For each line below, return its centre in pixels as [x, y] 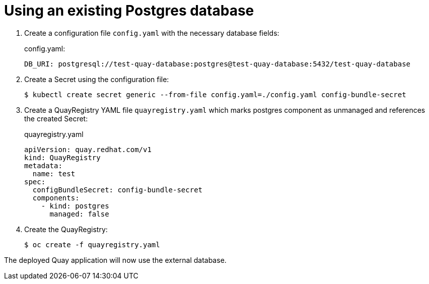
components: [56, 198]
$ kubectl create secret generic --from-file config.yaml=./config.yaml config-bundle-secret [215, 94]
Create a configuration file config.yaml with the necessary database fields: [152, 33]
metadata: [43, 165]
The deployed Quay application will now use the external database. [115, 260]
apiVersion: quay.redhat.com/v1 [88, 149]
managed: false [79, 214]
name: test [54, 173]
